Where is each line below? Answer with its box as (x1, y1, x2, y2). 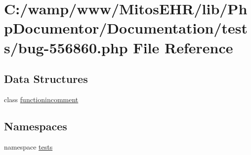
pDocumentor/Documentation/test (4, 18, 248, 38)
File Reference (133, 37, 233, 57)
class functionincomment (4, 94, 79, 104)
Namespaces (4, 118, 67, 133)
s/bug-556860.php (4, 37, 128, 57)
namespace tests (4, 141, 53, 152)
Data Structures (4, 71, 88, 86)
